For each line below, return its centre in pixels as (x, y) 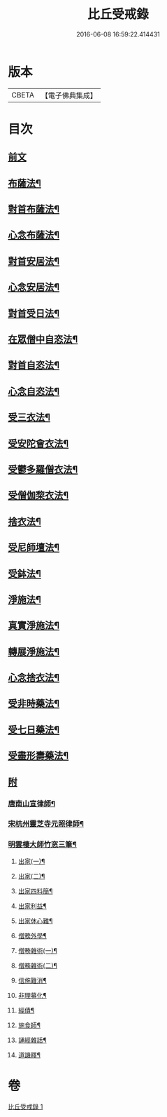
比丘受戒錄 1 (26, 1106)
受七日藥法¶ (34, 730)
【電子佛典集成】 (69, 95)
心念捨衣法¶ (34, 678)
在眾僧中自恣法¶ (43, 339)
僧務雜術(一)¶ (38, 950)
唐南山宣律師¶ (31, 804)
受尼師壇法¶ (34, 548)
